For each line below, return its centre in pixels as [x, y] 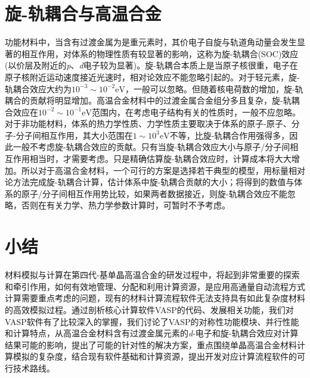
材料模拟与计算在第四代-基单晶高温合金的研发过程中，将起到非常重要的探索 [152, 275]
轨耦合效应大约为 [38, 88]
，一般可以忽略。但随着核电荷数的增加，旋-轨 [214, 88]
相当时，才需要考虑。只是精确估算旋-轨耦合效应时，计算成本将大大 [160, 159]
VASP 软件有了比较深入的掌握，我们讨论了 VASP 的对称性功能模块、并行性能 [152, 321]
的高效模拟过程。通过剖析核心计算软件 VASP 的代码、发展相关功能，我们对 [149, 309]
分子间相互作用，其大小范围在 [74, 135]
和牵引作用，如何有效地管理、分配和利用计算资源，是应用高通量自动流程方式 [155, 286]
